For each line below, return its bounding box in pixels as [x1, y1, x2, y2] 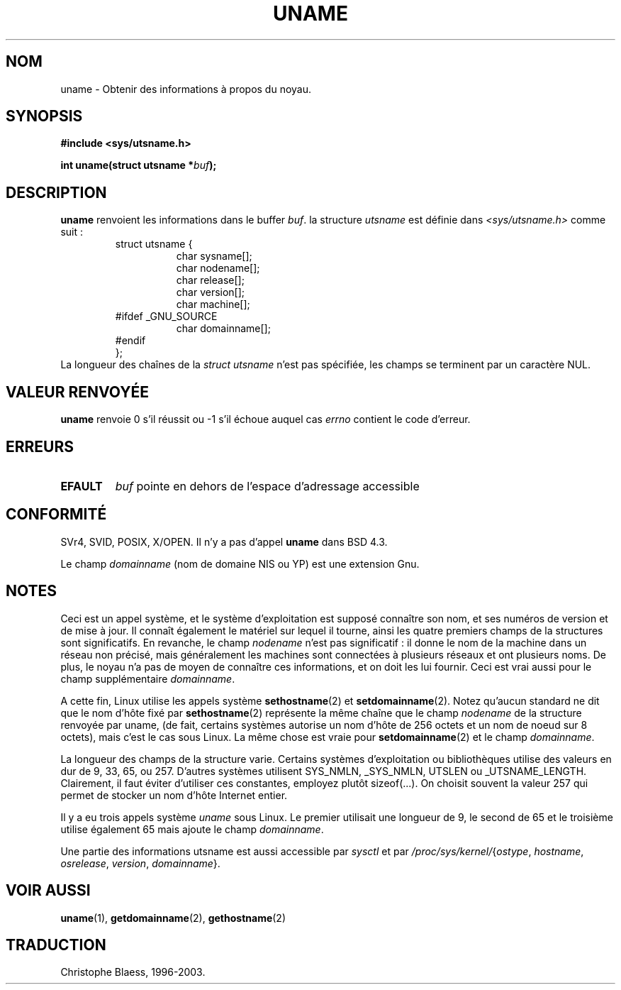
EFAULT [60, 478, 103, 493]
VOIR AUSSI [6, 881, 91, 900]
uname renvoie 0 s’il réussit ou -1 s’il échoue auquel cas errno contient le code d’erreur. [60, 413, 471, 426]
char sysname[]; [176, 250, 252, 263]
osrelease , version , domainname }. [60, 857, 220, 869]
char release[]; [176, 274, 245, 287]
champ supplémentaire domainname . [60, 672, 235, 685]
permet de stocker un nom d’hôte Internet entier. [60, 788, 288, 801]
